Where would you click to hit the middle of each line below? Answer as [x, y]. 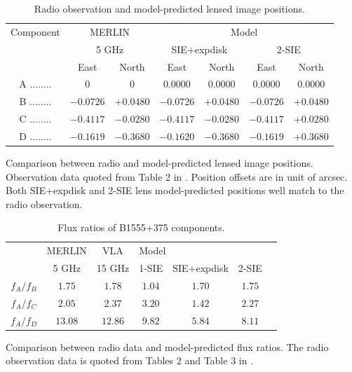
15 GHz [113, 268]
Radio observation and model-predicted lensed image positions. [169, 8]
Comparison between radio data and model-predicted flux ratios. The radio [167, 346]
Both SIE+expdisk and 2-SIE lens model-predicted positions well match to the [175, 190]
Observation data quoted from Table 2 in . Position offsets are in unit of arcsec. [177, 176]
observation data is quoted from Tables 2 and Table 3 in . [130, 360]
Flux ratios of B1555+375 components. [141, 227]
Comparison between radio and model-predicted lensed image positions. [160, 163]
